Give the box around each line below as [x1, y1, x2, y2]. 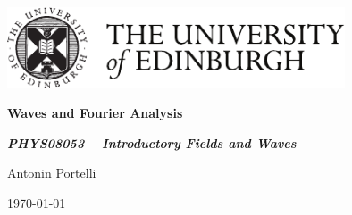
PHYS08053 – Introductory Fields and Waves [7, 133, 297, 152]
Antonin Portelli [7, 163, 96, 182]
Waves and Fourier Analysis [7, 103, 183, 122]
